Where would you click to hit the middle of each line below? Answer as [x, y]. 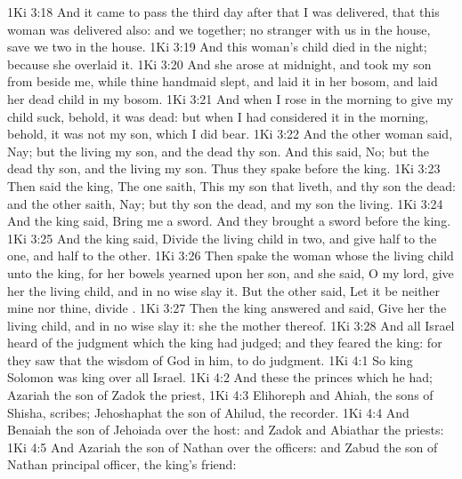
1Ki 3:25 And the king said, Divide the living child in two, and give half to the [222, 238]
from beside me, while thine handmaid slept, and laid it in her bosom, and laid [223, 81]
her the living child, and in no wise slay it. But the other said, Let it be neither [224, 290]
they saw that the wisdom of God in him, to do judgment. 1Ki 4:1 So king [210, 359]
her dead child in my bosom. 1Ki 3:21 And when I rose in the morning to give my [231, 98]
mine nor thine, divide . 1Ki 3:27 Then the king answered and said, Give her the [227, 308]
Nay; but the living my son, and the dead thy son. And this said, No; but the [219, 151]
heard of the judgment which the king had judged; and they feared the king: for [225, 343]
